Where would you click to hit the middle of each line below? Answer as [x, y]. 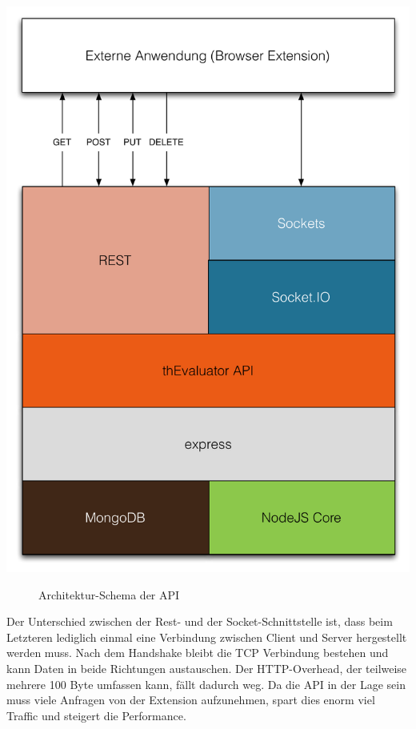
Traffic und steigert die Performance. [96, 715]
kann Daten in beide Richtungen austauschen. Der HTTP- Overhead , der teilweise [207, 668]
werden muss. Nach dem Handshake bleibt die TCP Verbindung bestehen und [198, 653]
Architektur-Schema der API [109, 594]
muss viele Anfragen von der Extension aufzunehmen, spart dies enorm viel [191, 700]
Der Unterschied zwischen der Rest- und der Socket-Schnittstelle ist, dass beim [200, 621]
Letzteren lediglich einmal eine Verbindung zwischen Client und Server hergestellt [207, 637]
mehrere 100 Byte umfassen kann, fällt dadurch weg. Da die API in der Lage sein [206, 684]
